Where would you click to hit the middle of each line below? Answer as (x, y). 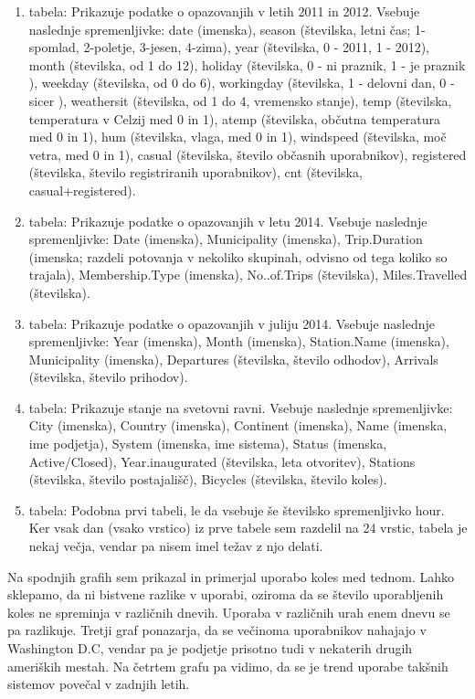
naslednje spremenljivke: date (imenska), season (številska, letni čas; (220, 29)
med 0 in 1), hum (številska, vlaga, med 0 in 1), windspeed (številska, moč (237, 137)
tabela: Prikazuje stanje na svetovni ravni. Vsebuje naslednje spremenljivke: (241, 407)
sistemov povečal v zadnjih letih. (99, 684)
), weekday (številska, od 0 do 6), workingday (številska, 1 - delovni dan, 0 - (242, 83)
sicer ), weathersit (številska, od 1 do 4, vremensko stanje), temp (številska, (240, 100)
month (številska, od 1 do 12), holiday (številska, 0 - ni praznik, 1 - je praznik (247, 64)
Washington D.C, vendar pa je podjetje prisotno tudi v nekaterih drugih (210, 648)
